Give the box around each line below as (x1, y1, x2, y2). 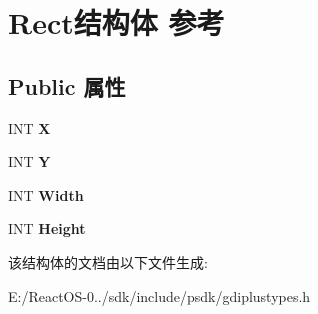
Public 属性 (8, 70, 126, 101)
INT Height (8, 218, 86, 239)
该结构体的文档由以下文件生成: (8, 251, 208, 272)
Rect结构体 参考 (8, 2, 225, 43)
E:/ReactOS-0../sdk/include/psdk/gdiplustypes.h (8, 285, 311, 306)
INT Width (8, 184, 84, 205)
